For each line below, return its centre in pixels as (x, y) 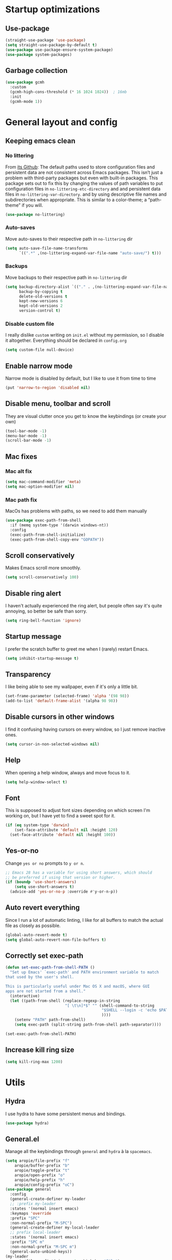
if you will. (33, 205)
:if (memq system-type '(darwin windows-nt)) (59, 525)
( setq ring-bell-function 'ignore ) (43, 620)
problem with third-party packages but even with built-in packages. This (82, 178)
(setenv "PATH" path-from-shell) (50, 1020)
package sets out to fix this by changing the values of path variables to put (84, 183)
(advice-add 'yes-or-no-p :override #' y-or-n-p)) (64, 892)
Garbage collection (37, 70)
